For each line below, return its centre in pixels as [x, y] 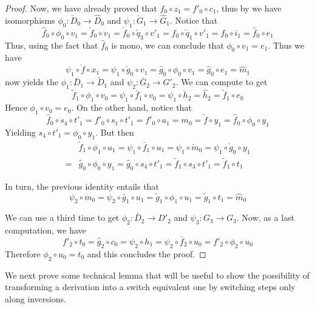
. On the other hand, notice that [131, 107]
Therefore [23, 253]
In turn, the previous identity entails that [82, 186]
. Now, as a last [266, 217]
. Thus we [286, 45]
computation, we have [46, 230]
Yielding [20, 132]
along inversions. [36, 298]
